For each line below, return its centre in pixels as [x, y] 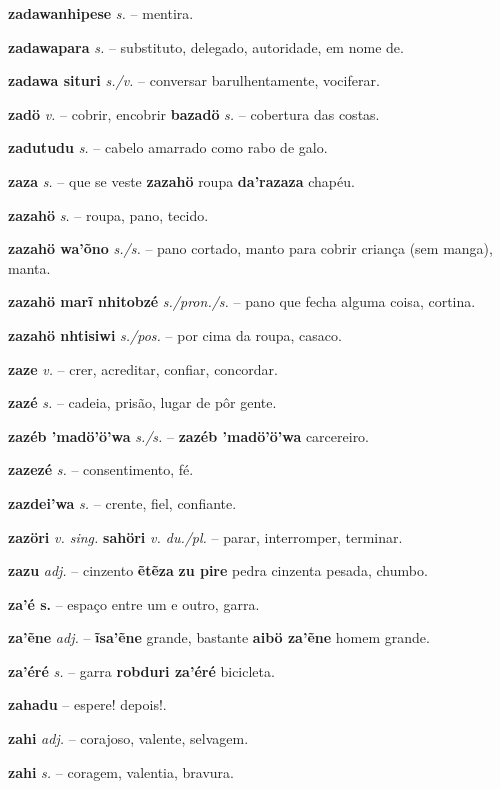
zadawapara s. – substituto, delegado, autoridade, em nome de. [206, 46]
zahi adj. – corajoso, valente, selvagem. [128, 738]
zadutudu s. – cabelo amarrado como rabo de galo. [168, 147]
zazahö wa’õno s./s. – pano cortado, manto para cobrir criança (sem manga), [250, 248]
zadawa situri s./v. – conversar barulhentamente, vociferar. [194, 80]
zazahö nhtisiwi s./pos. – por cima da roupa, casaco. [175, 334]
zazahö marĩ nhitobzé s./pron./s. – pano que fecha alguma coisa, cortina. [242, 301]
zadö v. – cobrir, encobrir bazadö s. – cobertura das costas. [194, 113]
